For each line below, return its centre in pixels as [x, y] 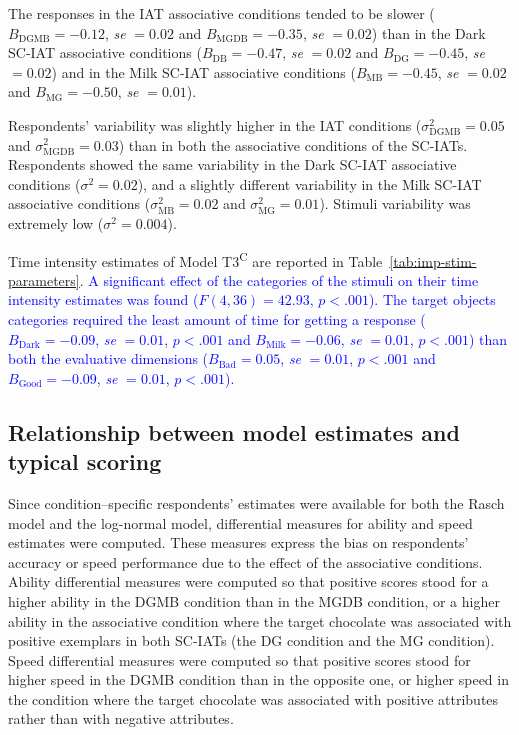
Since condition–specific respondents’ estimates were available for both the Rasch [256, 502]
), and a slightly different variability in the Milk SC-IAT [309, 183]
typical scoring [85, 461]
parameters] [44, 279]
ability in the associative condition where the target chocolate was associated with [260, 620]
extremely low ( [56, 222]
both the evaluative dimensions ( [108, 358]
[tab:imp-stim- [433, 260]
